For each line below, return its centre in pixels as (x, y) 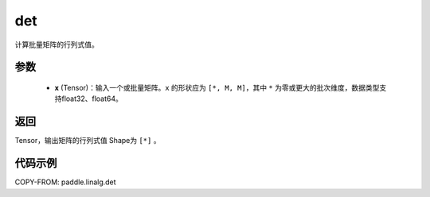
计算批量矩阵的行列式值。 (57, 44)
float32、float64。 (92, 98)
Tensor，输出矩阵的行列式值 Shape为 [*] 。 (88, 141)
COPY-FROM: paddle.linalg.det (65, 182)
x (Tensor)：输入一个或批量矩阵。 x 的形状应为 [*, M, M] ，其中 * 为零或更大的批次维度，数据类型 (217, 87)
